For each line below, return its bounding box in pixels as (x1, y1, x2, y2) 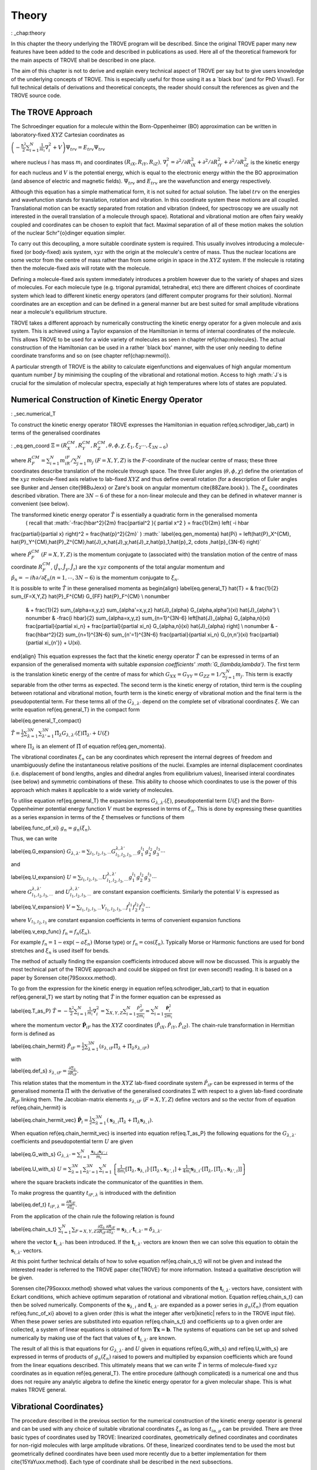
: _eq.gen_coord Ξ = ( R (11, 442, 68, 449)
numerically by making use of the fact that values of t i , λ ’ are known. (11, 1334, 177, 1343)
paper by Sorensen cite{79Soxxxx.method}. (11, 974, 117, 981)
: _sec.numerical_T (11, 410, 56, 417)
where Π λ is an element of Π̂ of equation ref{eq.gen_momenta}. (11, 743, 166, 751)
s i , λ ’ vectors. (11, 1247, 43, 1255)
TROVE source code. (11, 92, 62, 99)
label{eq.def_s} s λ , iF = (11, 1067, 67, 1075)
